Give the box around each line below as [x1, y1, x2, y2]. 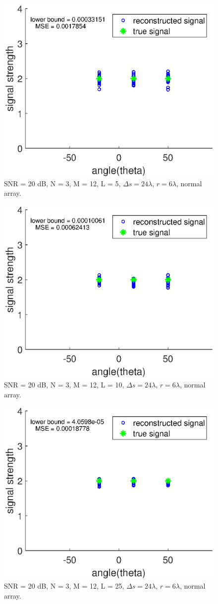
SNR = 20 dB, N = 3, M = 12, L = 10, [4, 379, 124, 389]
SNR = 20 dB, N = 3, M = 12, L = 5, [4, 178, 121, 188]
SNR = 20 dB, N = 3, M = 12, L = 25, [4, 581, 124, 591]
